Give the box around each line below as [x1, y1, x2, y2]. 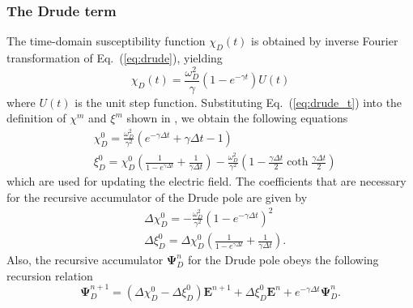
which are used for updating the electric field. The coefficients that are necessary [6, 173, 407, 190]
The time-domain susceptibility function [6, 32, 206, 49]
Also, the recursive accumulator [6, 251, 164, 268]
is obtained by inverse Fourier [251, 32, 398, 49]
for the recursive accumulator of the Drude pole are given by [6, 188, 308, 205]
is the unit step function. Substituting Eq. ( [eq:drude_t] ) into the [75, 93, 402, 110]
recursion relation [6, 267, 93, 284]
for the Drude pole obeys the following [187, 251, 379, 268]
